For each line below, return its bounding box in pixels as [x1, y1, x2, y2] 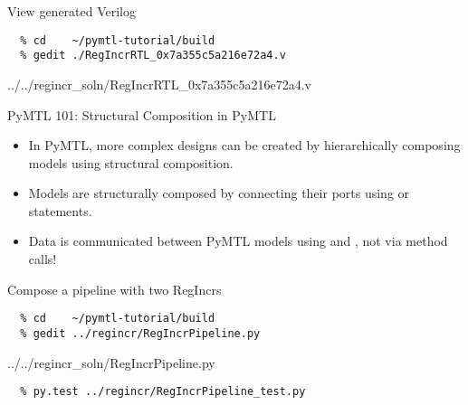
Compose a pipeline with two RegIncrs [7, 279, 222, 298]
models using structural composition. [28, 153, 234, 172]
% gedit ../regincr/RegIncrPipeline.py [20, 326, 261, 340]
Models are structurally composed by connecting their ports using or [28, 184, 410, 202]
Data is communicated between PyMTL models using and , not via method [28, 231, 448, 250]
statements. [28, 201, 92, 220]
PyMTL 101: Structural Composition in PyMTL [7, 105, 276, 124]
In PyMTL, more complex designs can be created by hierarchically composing [28, 136, 461, 155]
